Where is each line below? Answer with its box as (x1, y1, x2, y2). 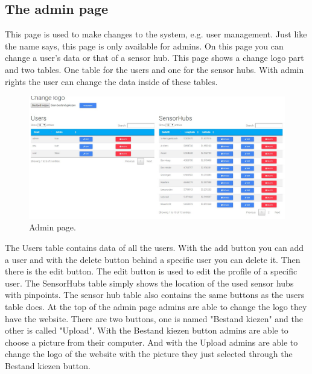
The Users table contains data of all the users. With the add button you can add (5, 241, 304, 254)
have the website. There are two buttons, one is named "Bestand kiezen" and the (5, 312, 303, 325)
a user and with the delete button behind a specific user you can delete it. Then (5, 253, 301, 265)
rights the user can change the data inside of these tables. (5, 75, 218, 87)
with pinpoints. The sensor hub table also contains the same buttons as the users (5, 288, 305, 301)
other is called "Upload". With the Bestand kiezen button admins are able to (5, 324, 288, 337)
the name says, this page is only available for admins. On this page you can (5, 39, 284, 52)
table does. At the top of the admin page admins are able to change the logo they (5, 300, 307, 313)
